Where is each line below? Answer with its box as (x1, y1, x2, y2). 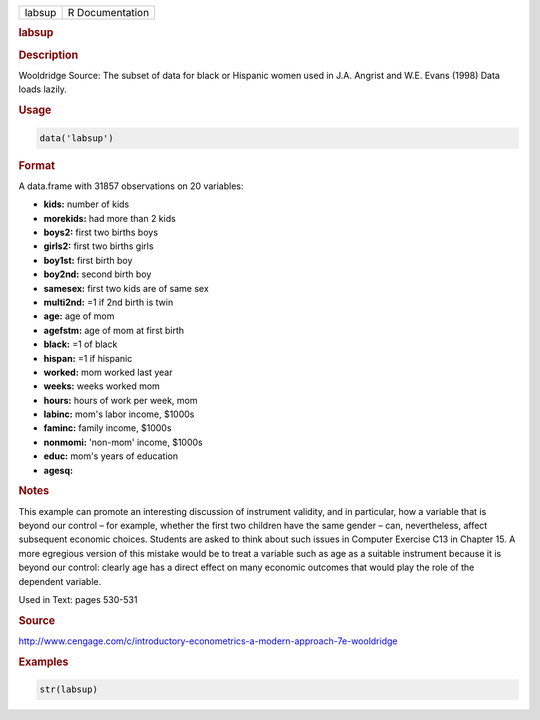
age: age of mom (43, 310, 115, 322)
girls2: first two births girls (43, 240, 154, 252)
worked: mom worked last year (43, 366, 173, 378)
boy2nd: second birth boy (43, 268, 152, 280)
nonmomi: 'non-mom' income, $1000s (43, 436, 204, 448)
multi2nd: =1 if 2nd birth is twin (43, 296, 174, 308)
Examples (18, 655, 69, 669)
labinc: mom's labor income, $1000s (43, 408, 195, 420)
